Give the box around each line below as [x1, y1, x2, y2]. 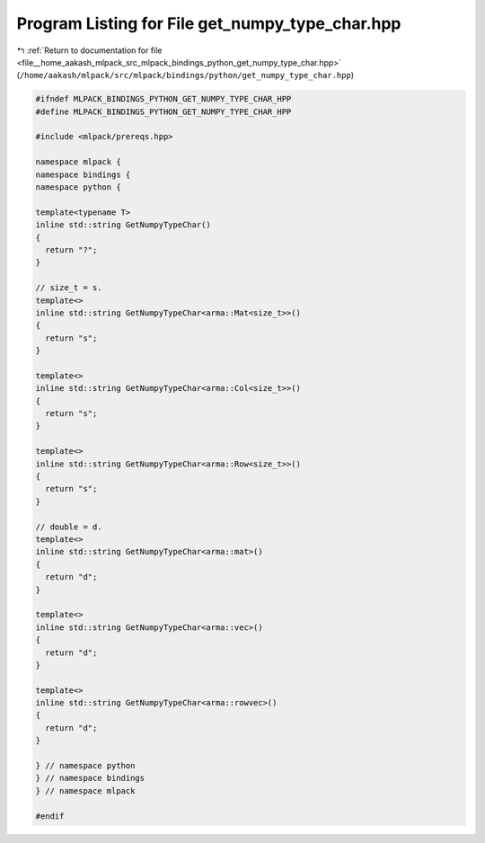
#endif [35, 811, 65, 821]
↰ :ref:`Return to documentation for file [16, 45, 163, 56]
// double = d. [35, 521, 102, 532]
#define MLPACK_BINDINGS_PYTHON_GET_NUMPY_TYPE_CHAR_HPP [35, 106, 292, 117]
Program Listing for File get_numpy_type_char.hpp [16, 13, 401, 33]
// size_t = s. [35, 283, 102, 293]
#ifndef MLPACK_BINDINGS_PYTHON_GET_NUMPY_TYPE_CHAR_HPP [35, 94, 292, 104]
